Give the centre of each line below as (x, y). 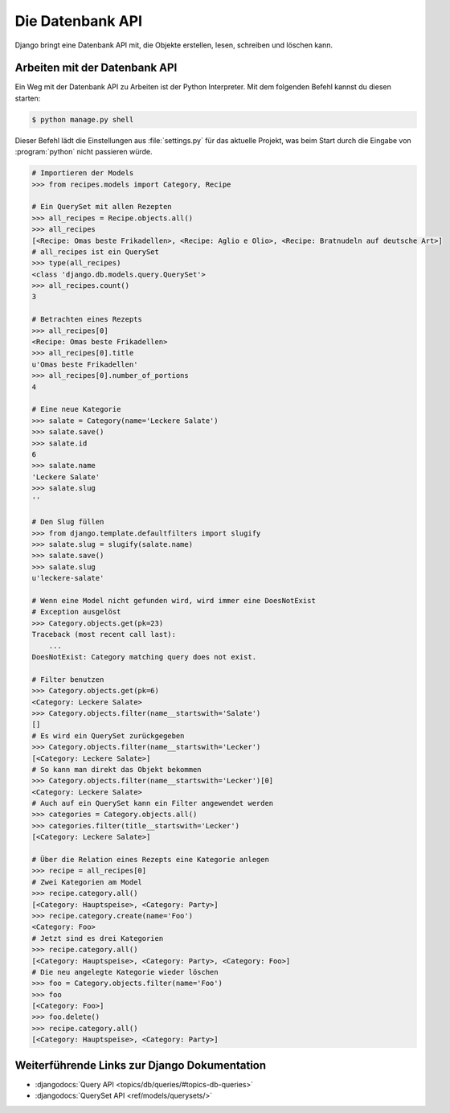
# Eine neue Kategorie (76, 409)
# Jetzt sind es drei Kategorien (98, 938)
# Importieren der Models (83, 173)
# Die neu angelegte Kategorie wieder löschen (125, 972)
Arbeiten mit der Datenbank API (96, 68)
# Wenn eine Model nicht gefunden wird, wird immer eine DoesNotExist (174, 601)
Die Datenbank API (79, 21)
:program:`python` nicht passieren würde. (84, 152)
